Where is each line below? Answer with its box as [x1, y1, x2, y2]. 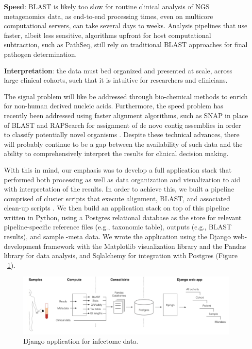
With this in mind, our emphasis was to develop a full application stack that [4, 164, 232, 174]
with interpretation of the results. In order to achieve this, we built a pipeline [4, 184, 235, 194]
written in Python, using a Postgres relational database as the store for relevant [4, 212, 242, 222]
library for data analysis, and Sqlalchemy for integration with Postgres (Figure [4, 250, 238, 261]
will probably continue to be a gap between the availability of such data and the [4, 139, 243, 149]
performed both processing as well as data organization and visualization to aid [4, 174, 240, 184]
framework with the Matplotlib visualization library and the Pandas [43, 241, 246, 251]
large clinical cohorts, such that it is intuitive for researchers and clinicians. [4, 75, 228, 85]
